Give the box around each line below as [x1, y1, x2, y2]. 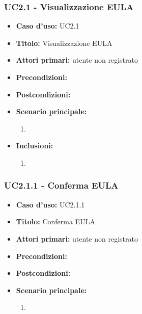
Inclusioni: [16, 140, 53, 151]
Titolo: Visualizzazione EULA [16, 37, 112, 48]
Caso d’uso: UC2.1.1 [16, 199, 85, 210]
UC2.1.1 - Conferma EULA [4, 179, 119, 192]
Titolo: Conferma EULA [16, 216, 95, 227]
